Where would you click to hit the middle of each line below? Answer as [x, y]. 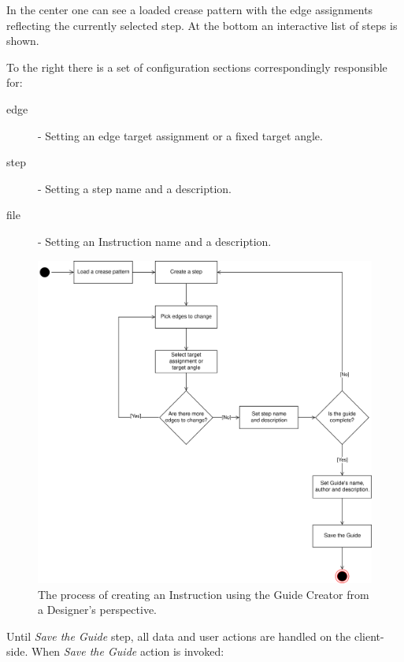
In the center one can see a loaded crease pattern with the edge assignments [190, 9]
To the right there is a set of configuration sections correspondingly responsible [197, 67]
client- [369, 636]
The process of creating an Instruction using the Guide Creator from [204, 594]
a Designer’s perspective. [97, 610]
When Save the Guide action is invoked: [128, 651]
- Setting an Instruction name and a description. [155, 241]
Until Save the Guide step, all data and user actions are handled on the [179, 636]
